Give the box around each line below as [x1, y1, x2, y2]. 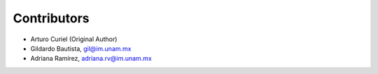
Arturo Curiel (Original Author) [30, 35, 118, 43]
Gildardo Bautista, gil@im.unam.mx [30, 44, 132, 52]
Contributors [13, 10, 90, 26]
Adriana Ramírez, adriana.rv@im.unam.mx [30, 54, 152, 63]
